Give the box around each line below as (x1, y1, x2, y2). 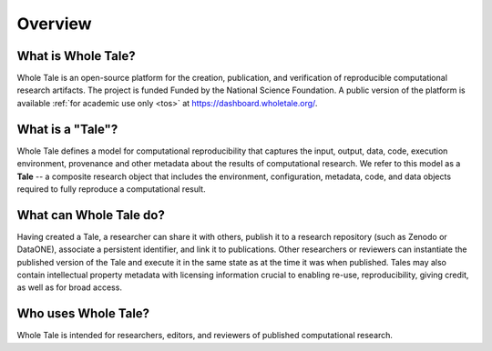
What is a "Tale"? (16, 121, 118, 136)
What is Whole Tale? (16, 48, 136, 64)
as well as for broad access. (16, 282, 123, 293)
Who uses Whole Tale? (16, 306, 150, 322)
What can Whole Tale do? (16, 207, 166, 223)
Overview (16, 14, 92, 34)
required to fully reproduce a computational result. (16, 183, 206, 195)
